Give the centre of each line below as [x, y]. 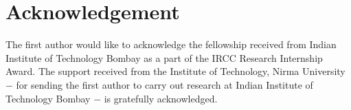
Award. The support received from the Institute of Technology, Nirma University [175, 71]
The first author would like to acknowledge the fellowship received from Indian [171, 44]
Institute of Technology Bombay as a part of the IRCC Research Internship [164, 57]
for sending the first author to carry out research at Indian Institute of [165, 84]
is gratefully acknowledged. [161, 98]
